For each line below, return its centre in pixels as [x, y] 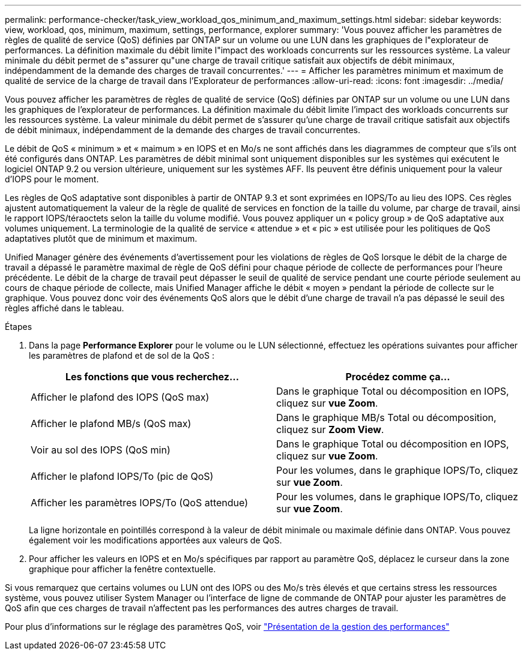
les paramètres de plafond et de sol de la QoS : [122, 355]
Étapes [19, 327]
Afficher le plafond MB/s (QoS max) [111, 423]
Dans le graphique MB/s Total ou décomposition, [386, 417]
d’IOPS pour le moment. [52, 179]
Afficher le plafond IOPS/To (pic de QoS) [122, 476]
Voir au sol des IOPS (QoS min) [101, 450]
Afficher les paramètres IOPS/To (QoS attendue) [139, 503]
